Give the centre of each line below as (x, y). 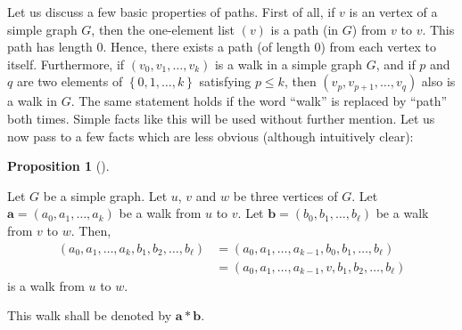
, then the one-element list (163, 29)
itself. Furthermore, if (66, 64)
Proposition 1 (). (58, 166)
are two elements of (70, 81)
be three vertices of (285, 195)
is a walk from (46, 285)
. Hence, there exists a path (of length (206, 47)
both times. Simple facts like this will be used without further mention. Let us (221, 118)
